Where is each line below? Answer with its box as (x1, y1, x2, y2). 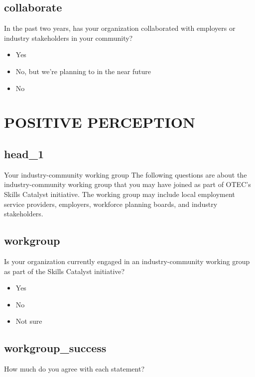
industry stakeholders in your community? (4, 32, 133, 43)
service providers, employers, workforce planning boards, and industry (4, 198, 218, 209)
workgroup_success (4, 340, 107, 356)
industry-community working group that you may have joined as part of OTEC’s (4, 179, 251, 189)
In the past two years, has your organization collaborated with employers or (4, 23, 236, 33)
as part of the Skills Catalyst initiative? (4, 266, 125, 276)
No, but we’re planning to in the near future (15, 66, 151, 76)
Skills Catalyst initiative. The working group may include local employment (4, 188, 235, 199)
